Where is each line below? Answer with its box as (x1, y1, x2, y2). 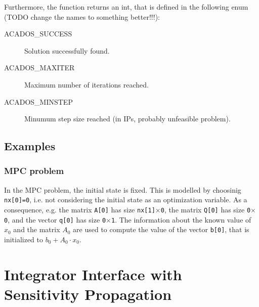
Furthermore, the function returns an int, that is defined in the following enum (4, 2, 248, 12)
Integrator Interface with (4, 264, 182, 284)
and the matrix (13, 224, 60, 235)
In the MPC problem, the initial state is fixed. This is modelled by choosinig (4, 184, 241, 195)
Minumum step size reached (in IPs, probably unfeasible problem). (24, 113, 231, 124)
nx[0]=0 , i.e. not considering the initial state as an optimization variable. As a (4, 194, 247, 205)
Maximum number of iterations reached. (24, 79, 149, 90)
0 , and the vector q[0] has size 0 (4, 214, 106, 225)
